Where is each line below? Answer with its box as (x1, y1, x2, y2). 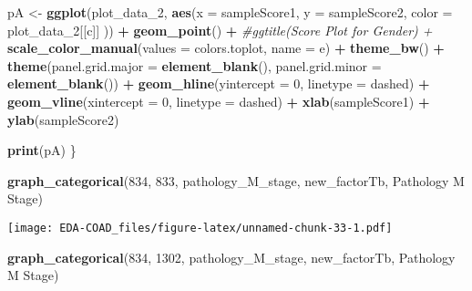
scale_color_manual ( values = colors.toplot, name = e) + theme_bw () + (7, 38, 445, 57)
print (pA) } (7, 140, 77, 160)
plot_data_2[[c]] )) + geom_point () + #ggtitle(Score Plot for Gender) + (7, 20, 433, 39)
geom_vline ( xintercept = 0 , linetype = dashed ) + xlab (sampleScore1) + (7, 91, 430, 110)
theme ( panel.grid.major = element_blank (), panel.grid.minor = (7, 56, 382, 75)
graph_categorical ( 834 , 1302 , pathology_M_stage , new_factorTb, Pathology (7, 247, 456, 266)
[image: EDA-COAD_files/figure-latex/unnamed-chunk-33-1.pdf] (7, 221, 393, 234)
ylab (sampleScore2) (7, 109, 119, 129)
